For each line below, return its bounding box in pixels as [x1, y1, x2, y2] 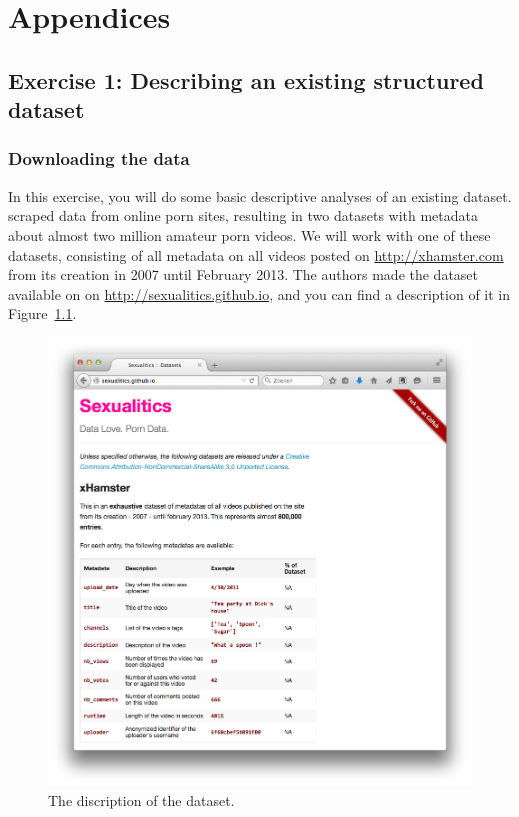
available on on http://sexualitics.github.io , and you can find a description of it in [8, 283, 511, 304]
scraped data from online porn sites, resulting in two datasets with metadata [8, 205, 479, 226]
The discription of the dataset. [48, 789, 235, 810]
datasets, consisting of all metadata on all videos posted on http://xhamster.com [8, 244, 504, 265]
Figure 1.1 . [8, 303, 77, 324]
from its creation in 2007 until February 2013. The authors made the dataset [8, 264, 479, 285]
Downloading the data [8, 146, 190, 171]
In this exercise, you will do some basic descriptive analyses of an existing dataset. [8, 185, 512, 206]
